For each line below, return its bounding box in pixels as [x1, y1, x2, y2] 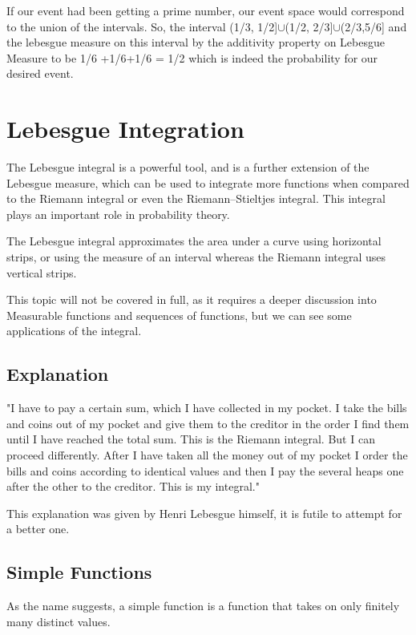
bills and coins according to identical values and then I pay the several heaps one [6, 462, 404, 479]
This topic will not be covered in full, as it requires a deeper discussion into [6, 291, 377, 308]
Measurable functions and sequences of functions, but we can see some [6, 306, 352, 323]
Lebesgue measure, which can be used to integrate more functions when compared [6, 174, 410, 191]
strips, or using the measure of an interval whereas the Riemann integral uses [6, 249, 386, 265]
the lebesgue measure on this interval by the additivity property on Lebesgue [6, 34, 385, 51]
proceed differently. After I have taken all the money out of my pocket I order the [6, 447, 408, 463]
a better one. [6, 520, 70, 537]
